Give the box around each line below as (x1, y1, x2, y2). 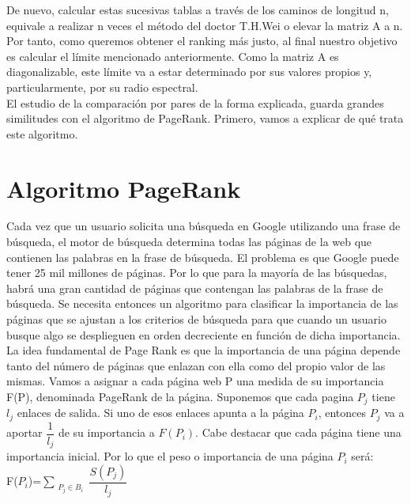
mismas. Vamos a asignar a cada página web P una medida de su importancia (6, 373, 384, 389)
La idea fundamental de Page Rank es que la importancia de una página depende (6, 342, 401, 358)
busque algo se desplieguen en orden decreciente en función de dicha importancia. (6, 326, 401, 343)
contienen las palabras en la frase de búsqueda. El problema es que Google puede (6, 248, 399, 265)
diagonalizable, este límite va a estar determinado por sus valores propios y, (6, 63, 372, 80)
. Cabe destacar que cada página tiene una (195, 424, 402, 441)
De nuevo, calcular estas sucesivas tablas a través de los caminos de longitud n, (6, 2, 389, 17)
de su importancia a (58, 424, 155, 441)
